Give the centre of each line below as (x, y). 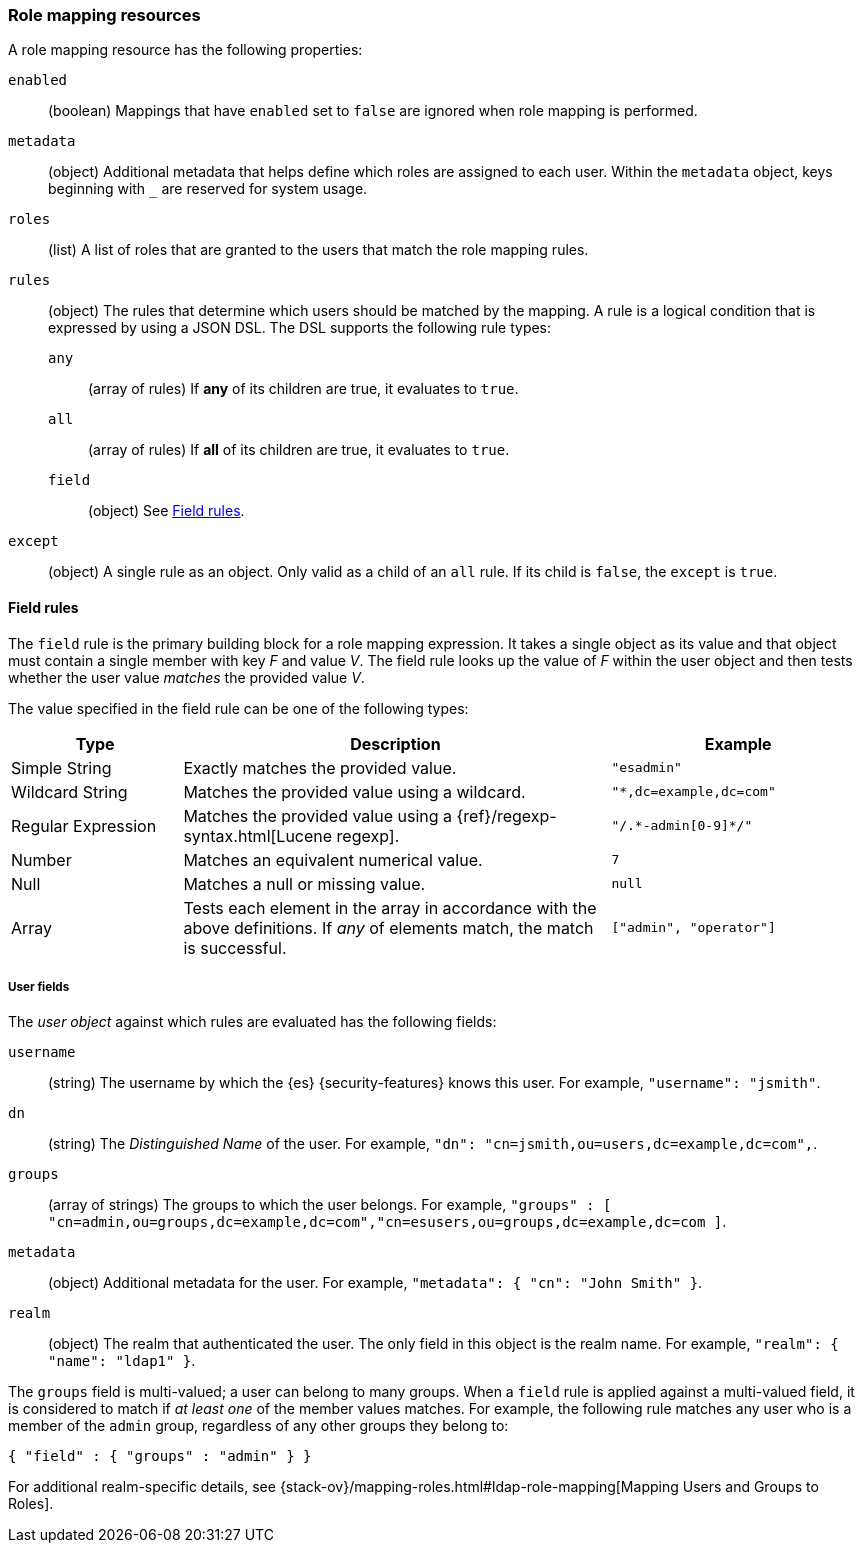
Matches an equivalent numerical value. (333, 859)
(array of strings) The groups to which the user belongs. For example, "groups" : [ (330, 1205)
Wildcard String (69, 791)
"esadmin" (646, 768)
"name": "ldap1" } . (122, 1361)
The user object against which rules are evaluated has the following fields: (252, 1022)
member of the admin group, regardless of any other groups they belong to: (258, 1426)
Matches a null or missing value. (304, 883)
